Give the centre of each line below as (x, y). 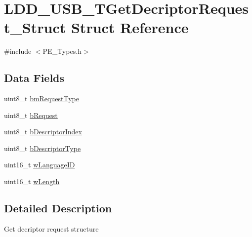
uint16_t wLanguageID (40, 165)
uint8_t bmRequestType (42, 99)
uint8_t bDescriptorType (42, 148)
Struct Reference (130, 27)
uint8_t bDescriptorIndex (43, 132)
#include (18, 51)
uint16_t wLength (32, 181)
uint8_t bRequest (31, 115)
